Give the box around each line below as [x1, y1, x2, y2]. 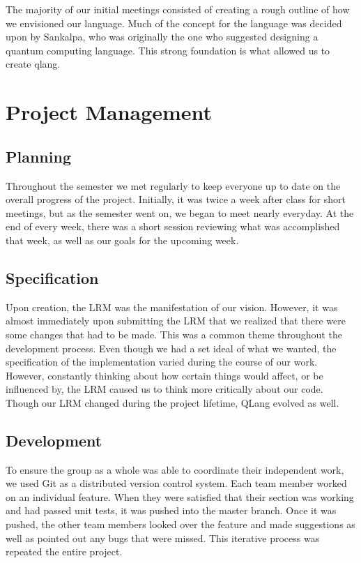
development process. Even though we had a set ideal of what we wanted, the [6, 340, 337, 355]
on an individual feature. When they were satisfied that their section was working [6, 489, 354, 504]
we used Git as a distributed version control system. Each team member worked [6, 476, 347, 490]
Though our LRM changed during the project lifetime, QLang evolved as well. [6, 395, 339, 410]
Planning [6, 145, 71, 167]
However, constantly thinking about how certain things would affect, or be [6, 368, 323, 382]
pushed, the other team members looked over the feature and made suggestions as [6, 517, 355, 532]
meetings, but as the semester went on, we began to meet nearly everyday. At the [6, 205, 354, 220]
